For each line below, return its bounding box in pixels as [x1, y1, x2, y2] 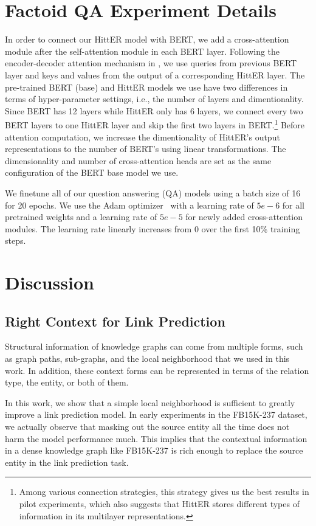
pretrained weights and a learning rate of [5, 210, 157, 223]
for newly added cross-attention [185, 210, 303, 223]
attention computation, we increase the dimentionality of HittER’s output [5, 130, 280, 143]
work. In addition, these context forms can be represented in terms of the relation [5, 364, 309, 376]
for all [282, 198, 305, 211]
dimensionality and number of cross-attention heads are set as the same [5, 154, 272, 167]
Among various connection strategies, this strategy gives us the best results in [19, 485, 309, 498]
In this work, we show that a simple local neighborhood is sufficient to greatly [5, 396, 295, 409]
